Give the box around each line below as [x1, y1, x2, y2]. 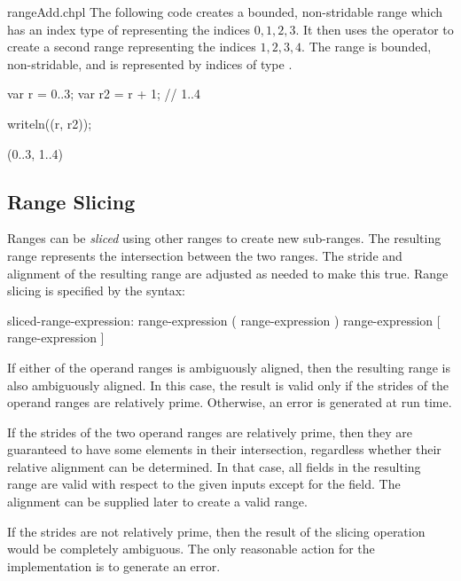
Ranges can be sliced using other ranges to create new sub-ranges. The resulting [7, 229, 441, 247]
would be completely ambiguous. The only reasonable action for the [7, 539, 375, 558]
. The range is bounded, [301, 37, 432, 56]
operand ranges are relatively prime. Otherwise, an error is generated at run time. [7, 393, 452, 412]
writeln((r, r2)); [7, 114, 92, 132]
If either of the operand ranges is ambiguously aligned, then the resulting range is [7, 357, 450, 376]
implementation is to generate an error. [7, 556, 221, 575]
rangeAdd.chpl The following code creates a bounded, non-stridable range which [7, 3, 443, 20]
